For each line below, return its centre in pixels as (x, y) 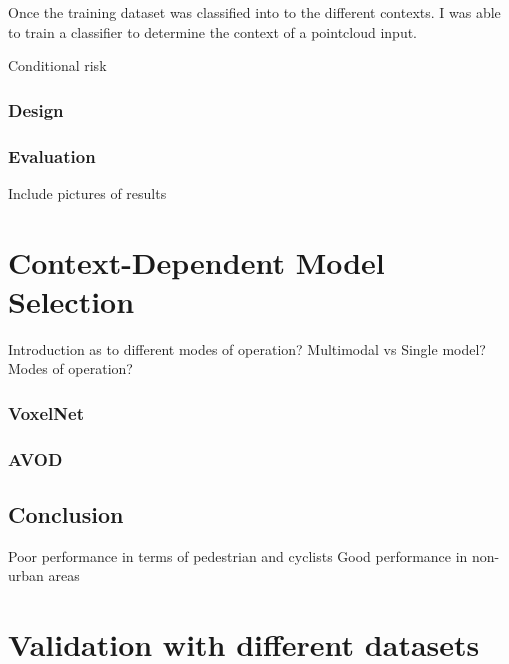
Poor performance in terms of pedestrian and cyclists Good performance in (238, 555)
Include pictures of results (87, 192)
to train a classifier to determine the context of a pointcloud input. (213, 31)
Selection (71, 300)
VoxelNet (46, 412)
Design (36, 109)
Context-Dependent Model (196, 261)
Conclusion (66, 514)
